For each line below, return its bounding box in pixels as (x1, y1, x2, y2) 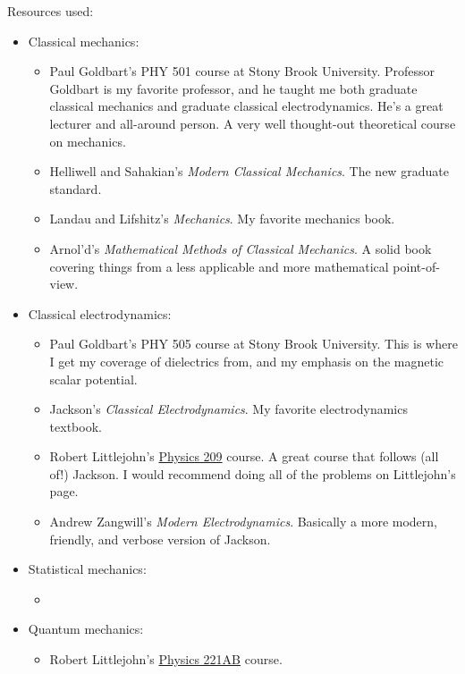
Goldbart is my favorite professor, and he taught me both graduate (49, 79, 418, 97)
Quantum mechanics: (28, 619, 144, 638)
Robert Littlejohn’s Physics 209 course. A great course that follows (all (49, 447, 439, 466)
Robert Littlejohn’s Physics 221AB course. (49, 650, 283, 669)
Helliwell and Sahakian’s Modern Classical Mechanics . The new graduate (49, 162, 449, 181)
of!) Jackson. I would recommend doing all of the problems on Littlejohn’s (49, 464, 456, 483)
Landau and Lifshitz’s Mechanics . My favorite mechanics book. (49, 209, 395, 228)
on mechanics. (49, 131, 126, 150)
